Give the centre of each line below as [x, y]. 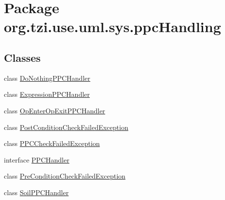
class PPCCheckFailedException [52, 143]
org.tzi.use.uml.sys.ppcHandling [112, 27]
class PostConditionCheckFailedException [66, 127]
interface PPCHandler [37, 159]
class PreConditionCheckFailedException [65, 176]
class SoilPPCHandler [36, 192]
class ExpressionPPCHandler [47, 94]
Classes [22, 57]
